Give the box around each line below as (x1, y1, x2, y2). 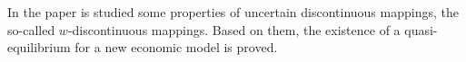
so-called (7, 20, 55, 39)
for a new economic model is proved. (74, 38, 278, 57)
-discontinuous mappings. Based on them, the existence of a (67, 20, 401, 39)
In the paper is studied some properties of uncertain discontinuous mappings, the (7, 3, 459, 21)
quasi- (404, 20, 438, 39)
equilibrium (7, 38, 71, 57)
